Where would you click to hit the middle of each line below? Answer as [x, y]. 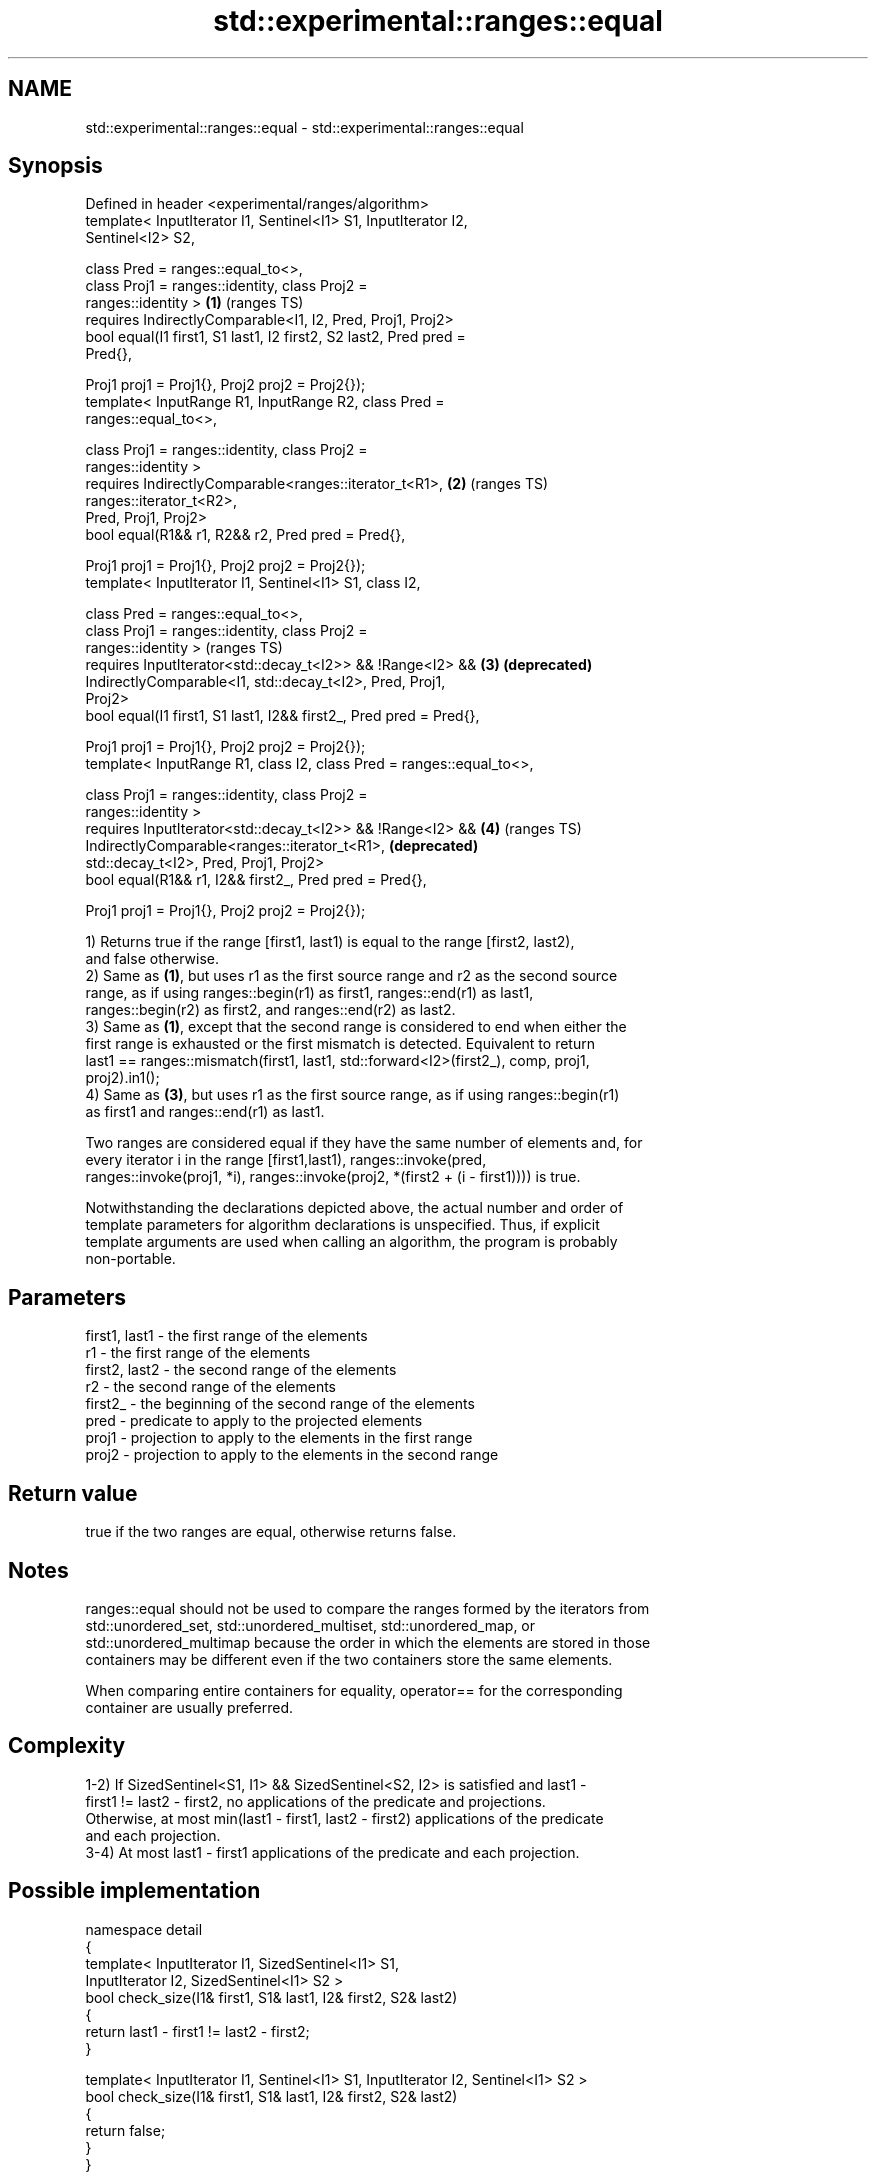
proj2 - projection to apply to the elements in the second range [292, 1455]
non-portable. [130, 1259]
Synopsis [55, 166]
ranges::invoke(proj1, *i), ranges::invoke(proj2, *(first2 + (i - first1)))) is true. [333, 1177]
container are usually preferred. [189, 1707]
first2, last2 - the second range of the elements [241, 1370]
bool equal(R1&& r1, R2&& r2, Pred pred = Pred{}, [245, 535]
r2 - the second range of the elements [211, 1387]
